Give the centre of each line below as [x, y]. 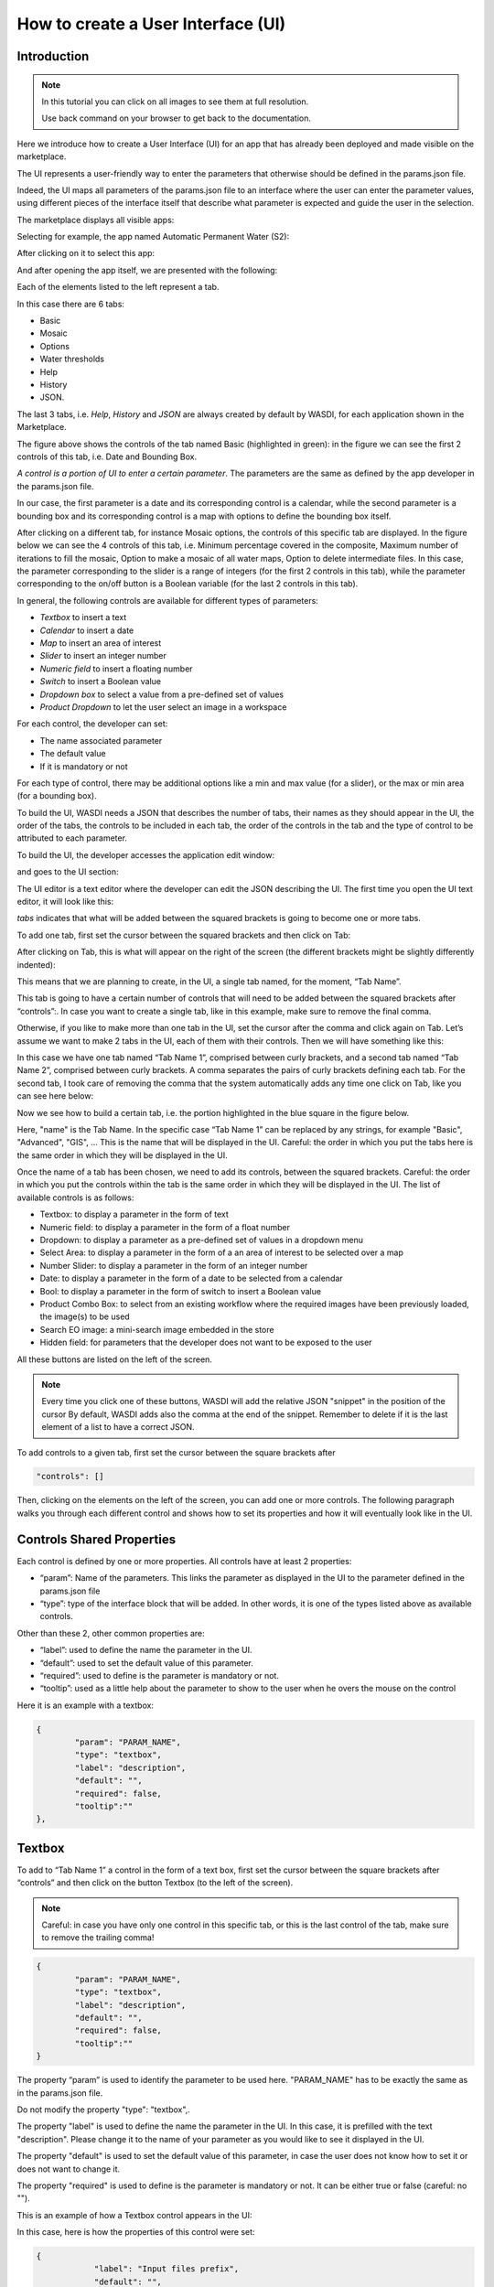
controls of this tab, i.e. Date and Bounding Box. [107, 456]
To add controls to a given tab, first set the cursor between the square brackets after [176, 1452]
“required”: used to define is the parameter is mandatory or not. [159, 1675]
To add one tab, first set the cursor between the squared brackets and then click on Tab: [184, 935]
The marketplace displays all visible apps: [96, 220]
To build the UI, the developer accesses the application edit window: [145, 854]
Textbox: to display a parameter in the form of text [134, 1214]
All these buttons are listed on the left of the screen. [114, 1359]
